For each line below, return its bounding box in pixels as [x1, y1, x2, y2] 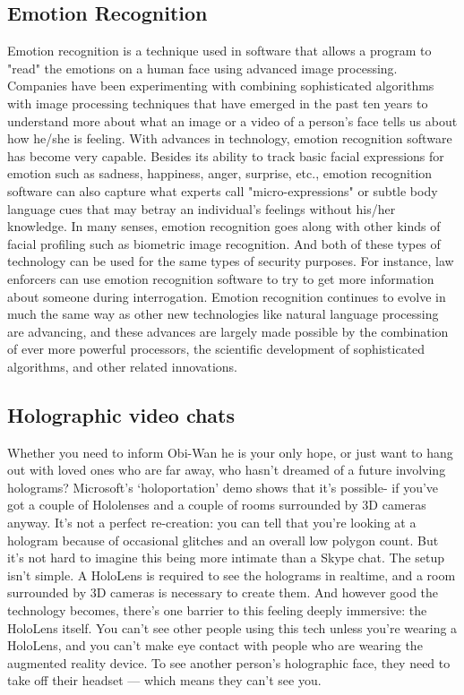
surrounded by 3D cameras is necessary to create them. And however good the [7, 583, 439, 602]
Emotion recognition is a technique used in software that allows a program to [7, 41, 432, 60]
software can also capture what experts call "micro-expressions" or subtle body [7, 181, 438, 200]
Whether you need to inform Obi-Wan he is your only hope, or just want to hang [7, 442, 453, 461]
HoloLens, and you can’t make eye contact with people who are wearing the [7, 636, 423, 655]
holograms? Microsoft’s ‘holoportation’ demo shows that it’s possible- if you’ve [7, 477, 439, 496]
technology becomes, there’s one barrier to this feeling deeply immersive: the [7, 601, 427, 620]
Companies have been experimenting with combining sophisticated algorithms [7, 76, 434, 95]
